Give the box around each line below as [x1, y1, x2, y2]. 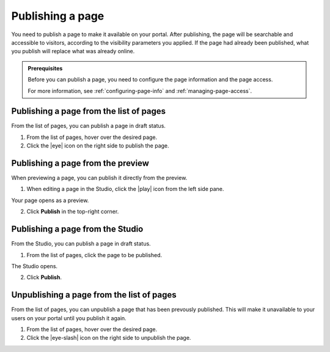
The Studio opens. [11, 262, 58, 269]
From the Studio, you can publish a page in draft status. [11, 240, 151, 247]
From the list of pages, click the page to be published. [26, 251, 163, 258]
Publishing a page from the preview [11, 158, 150, 168]
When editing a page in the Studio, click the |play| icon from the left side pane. [26, 185, 224, 193]
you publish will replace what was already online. [11, 48, 135, 55]
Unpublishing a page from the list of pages [11, 290, 177, 300]
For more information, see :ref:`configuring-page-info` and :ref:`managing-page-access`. [28, 87, 252, 94]
